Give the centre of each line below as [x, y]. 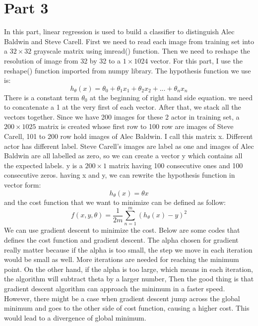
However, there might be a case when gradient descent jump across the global [122, 298]
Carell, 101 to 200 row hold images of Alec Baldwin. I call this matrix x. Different [129, 136]
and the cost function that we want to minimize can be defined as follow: [115, 202]
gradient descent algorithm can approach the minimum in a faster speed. [115, 288]
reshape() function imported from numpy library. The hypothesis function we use [128, 70]
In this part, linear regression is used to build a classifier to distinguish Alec [119, 32]
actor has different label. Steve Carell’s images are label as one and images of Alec [129, 146]
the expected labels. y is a [43, 165]
